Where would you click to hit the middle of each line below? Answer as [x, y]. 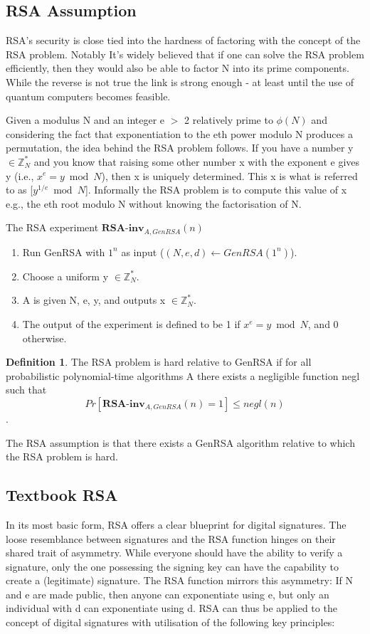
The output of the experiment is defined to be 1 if [131, 323]
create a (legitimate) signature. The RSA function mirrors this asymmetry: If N [179, 580]
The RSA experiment [52, 227]
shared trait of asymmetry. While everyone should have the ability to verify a [174, 553]
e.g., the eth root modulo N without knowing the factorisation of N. [154, 203]
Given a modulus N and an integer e [85, 120]
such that [26, 390]
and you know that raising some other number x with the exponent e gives [197, 161]
